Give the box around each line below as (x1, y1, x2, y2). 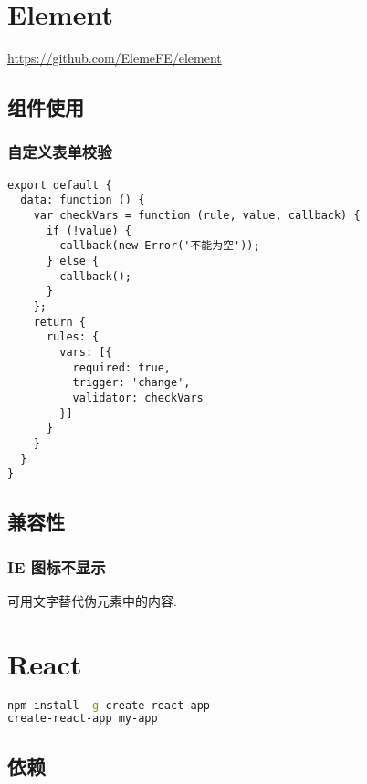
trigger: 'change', (72, 376, 191, 390)
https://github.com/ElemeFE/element (7, 48, 222, 68)
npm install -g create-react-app (7, 698, 210, 712)
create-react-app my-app (7, 712, 158, 726)
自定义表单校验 (7, 141, 112, 163)
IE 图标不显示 (7, 555, 106, 578)
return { (33, 315, 86, 329)
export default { (7, 178, 112, 192)
